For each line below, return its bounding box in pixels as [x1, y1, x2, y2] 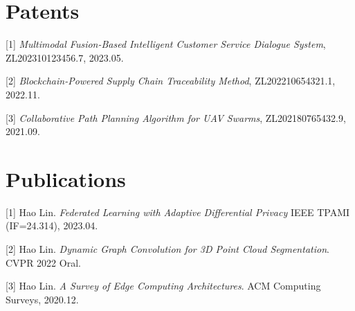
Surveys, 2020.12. [6, 292, 79, 306]
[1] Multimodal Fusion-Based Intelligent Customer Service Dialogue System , [6, 37, 326, 51]
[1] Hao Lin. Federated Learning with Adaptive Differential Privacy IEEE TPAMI [6, 204, 350, 219]
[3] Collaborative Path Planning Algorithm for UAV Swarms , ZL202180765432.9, [6, 110, 346, 125]
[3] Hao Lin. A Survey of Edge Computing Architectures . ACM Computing [6, 278, 321, 293]
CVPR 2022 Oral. [6, 255, 81, 269]
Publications [6, 164, 126, 193]
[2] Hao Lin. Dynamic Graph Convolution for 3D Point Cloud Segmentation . [6, 242, 329, 256]
